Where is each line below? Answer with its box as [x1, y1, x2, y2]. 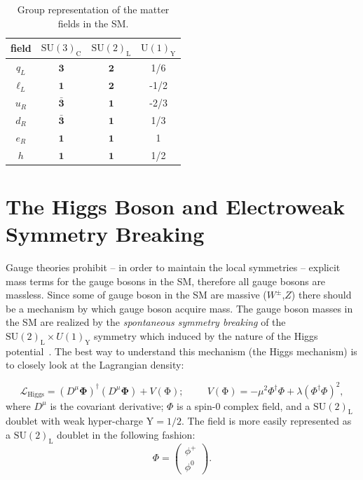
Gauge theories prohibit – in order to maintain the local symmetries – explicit [6, 260, 341, 275]
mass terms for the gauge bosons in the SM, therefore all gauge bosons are [6, 273, 326, 288]
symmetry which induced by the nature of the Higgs [94, 329, 318, 343]
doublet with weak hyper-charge [6, 413, 144, 428]
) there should [291, 287, 352, 302]
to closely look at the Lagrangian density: [6, 357, 184, 372]
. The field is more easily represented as [181, 413, 352, 428]
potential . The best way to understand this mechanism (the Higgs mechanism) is [6, 343, 357, 358]
